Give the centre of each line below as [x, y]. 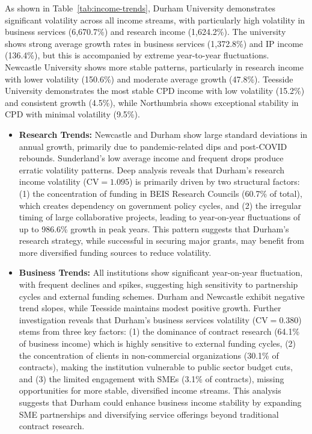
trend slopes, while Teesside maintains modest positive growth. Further [150, 308]
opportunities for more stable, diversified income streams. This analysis [150, 390]
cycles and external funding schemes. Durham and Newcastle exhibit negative [162, 296]
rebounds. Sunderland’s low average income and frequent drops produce [151, 158]
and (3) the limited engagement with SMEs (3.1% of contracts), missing [151, 378]
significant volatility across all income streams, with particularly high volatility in [155, 20]
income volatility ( [53, 181]
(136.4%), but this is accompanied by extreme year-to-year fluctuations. [137, 55]
